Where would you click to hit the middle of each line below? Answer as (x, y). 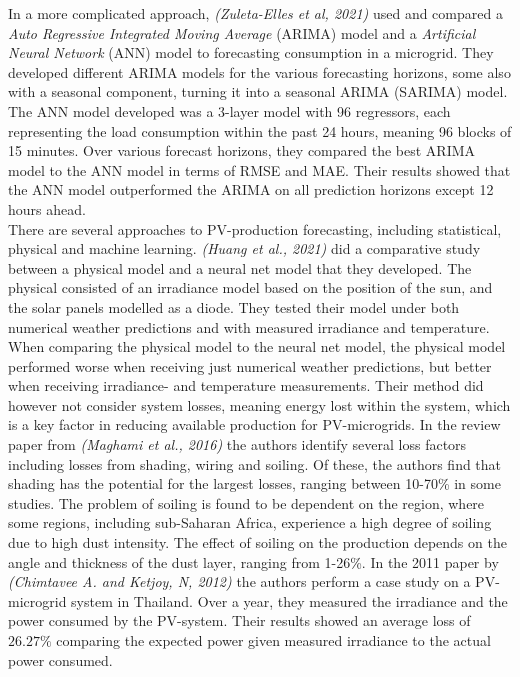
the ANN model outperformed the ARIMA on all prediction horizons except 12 (251, 189)
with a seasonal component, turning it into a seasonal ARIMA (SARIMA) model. (258, 91)
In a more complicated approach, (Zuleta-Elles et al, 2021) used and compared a (255, 13)
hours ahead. (47, 208)
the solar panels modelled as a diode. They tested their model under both (234, 306)
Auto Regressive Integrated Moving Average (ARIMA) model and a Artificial (242, 32)
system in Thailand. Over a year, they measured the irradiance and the (289, 600)
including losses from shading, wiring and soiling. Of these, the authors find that (255, 463)
